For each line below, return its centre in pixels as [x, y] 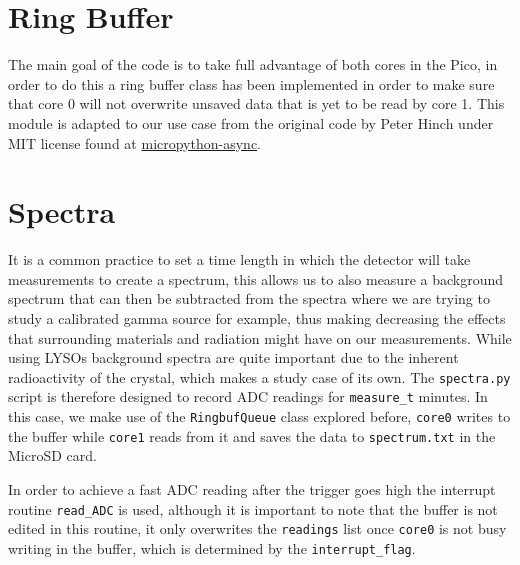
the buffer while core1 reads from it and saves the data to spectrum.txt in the [252, 435]
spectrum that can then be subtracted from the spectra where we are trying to [249, 298]
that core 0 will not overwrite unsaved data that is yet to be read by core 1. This [256, 103]
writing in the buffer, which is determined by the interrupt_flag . [212, 547]
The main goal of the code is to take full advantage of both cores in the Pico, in [253, 64]
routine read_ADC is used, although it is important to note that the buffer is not [253, 508]
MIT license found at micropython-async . [135, 142]
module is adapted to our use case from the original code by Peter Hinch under [251, 122]
